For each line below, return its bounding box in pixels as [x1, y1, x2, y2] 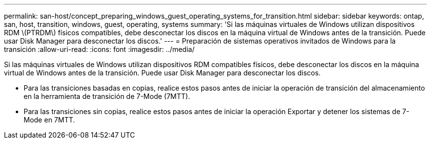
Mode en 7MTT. [24, 116, 75, 124]
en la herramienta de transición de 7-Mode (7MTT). [24, 92, 190, 100]
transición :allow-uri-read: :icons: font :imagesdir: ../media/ [4, 45, 195, 53]
